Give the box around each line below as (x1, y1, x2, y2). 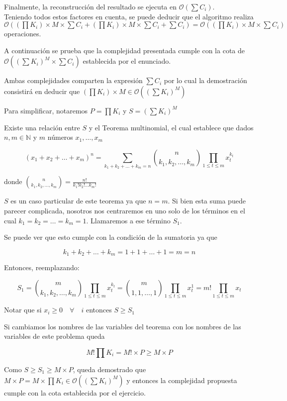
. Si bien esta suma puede (168, 196, 246, 206)
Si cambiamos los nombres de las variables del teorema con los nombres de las (4, 321, 241, 331)
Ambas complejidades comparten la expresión (4, 75, 143, 86)
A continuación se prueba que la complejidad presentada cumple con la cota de (4, 45, 245, 55)
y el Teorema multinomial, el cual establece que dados (89, 122, 254, 132)
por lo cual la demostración (164, 75, 247, 86)
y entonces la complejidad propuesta (126, 375, 237, 385)
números (47, 132, 73, 142)
